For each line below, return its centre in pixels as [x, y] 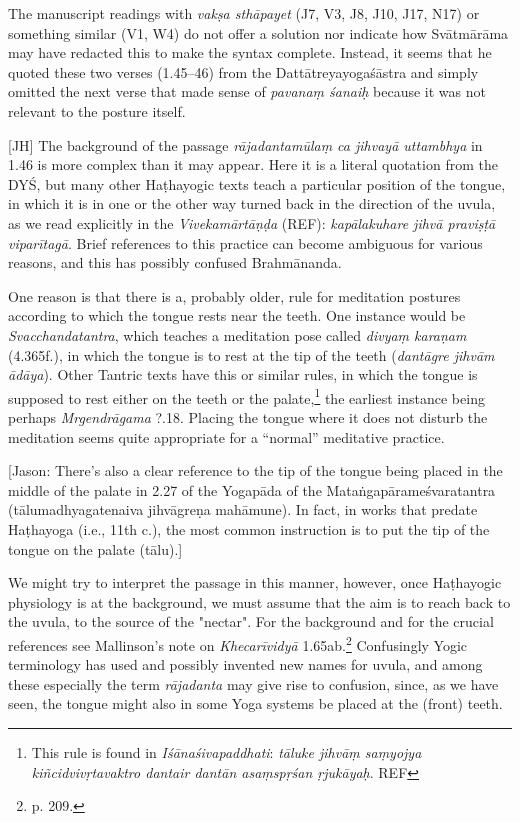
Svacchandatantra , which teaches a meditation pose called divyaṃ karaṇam [237, 334]
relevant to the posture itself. [97, 110]
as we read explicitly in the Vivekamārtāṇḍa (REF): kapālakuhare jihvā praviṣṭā [252, 222]
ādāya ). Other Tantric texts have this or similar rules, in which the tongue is [243, 374]
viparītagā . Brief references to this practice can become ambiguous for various [245, 242]
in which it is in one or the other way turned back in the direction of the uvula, [252, 203]
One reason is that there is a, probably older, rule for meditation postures [234, 295]
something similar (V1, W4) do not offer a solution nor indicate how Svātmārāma [258, 32]
